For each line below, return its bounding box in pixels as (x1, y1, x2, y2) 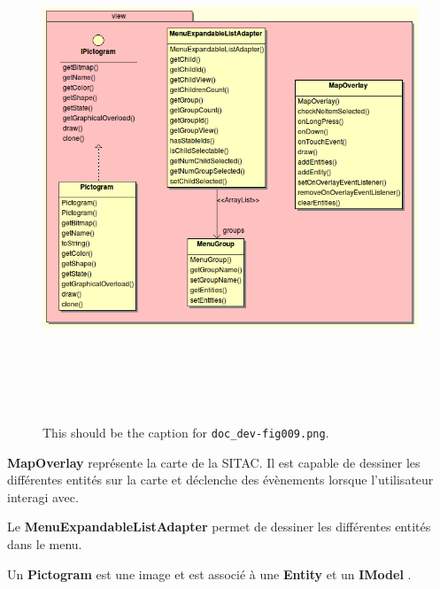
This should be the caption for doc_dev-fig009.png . (42, 422, 329, 441)
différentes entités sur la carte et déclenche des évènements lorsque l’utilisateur (7, 470, 434, 489)
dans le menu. (7, 534, 82, 553)
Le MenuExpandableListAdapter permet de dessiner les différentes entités (7, 517, 431, 536)
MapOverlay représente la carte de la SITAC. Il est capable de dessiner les (7, 453, 421, 471)
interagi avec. (7, 487, 79, 506)
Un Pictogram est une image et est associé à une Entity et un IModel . (7, 564, 412, 583)
